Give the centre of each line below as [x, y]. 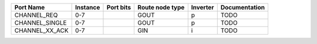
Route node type [161, 7]
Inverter [203, 7]
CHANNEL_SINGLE [41, 23]
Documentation [243, 7]
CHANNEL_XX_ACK [41, 31]
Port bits [119, 7]
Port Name [30, 7]
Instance [87, 7]
